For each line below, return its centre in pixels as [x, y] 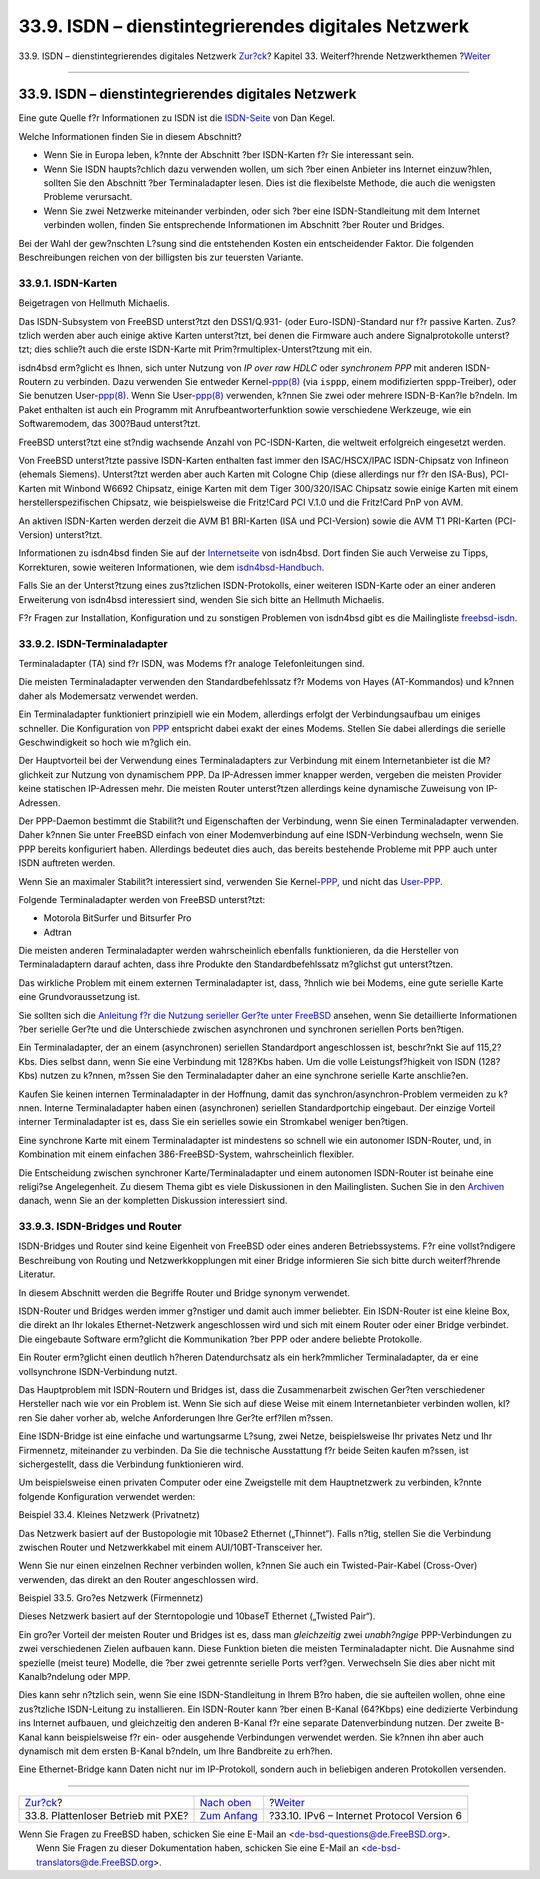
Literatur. [37, 1274]
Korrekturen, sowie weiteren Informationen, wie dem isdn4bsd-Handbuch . [171, 567]
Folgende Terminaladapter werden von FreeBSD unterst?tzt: [142, 899]
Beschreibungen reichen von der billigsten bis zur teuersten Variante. [161, 257]
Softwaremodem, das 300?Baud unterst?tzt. [109, 424]
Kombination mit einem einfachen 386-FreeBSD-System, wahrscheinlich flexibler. [186, 1154]
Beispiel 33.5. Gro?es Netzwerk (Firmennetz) [111, 1598]
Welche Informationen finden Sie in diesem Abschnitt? [130, 136]
